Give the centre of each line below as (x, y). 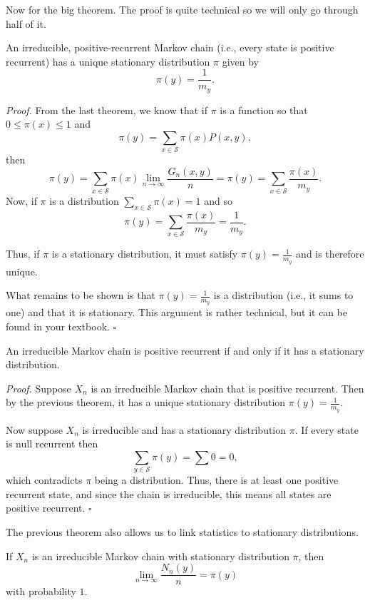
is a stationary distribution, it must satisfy (145, 254)
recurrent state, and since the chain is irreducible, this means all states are (169, 493)
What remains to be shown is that (81, 295)
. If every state (327, 429)
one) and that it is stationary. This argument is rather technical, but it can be (177, 312)
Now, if (21, 200)
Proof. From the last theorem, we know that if (107, 110)
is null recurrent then (52, 444)
